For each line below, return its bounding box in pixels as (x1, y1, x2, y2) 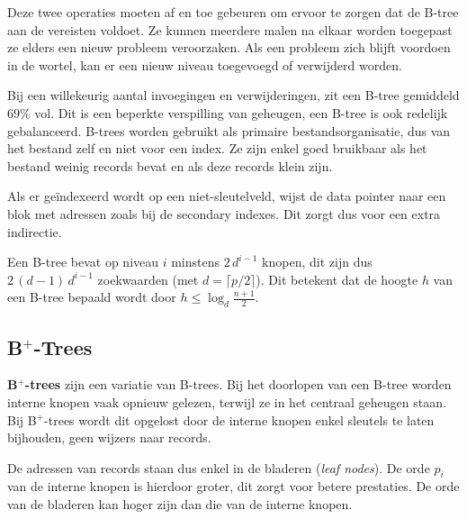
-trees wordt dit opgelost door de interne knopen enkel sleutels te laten (44, 410, 435, 429)
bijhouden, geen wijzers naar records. (7, 428, 211, 447)
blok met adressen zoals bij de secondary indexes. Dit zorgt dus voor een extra (7, 204, 441, 223)
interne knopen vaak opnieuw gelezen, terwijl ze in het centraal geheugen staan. (7, 392, 446, 411)
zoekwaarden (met (97, 269, 199, 288)
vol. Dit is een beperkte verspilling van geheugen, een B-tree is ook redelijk (34, 103, 448, 122)
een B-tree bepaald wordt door (7, 287, 176, 306)
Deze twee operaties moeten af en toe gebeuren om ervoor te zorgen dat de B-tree (7, 3, 459, 21)
